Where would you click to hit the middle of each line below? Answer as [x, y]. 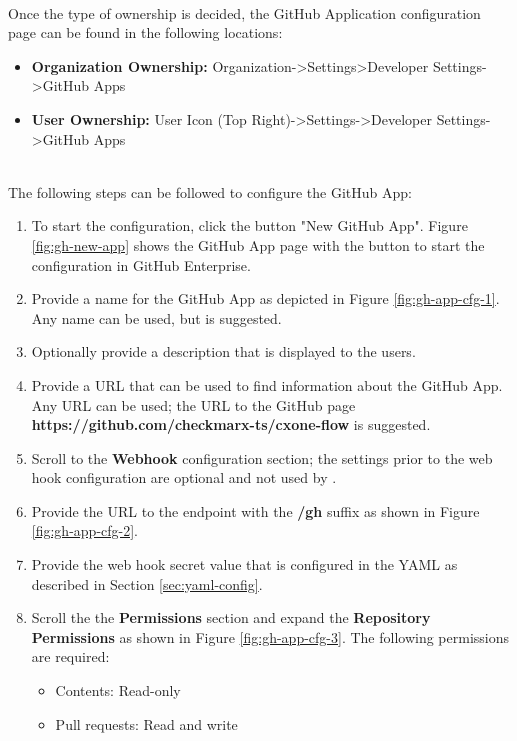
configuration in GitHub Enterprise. [141, 264]
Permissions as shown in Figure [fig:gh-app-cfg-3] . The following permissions [270, 636]
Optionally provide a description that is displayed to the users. [223, 351]
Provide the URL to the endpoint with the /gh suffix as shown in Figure [255, 510]
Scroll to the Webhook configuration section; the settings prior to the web [262, 457]
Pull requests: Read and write [146, 723]
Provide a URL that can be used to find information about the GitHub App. [267, 384]
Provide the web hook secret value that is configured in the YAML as [244, 564]
